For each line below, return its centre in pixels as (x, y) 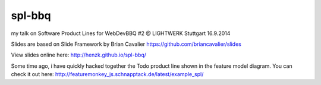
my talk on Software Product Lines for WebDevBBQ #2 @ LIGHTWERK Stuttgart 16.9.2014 (121, 33)
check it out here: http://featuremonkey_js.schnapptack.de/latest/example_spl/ (107, 74)
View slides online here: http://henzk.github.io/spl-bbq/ (79, 55)
